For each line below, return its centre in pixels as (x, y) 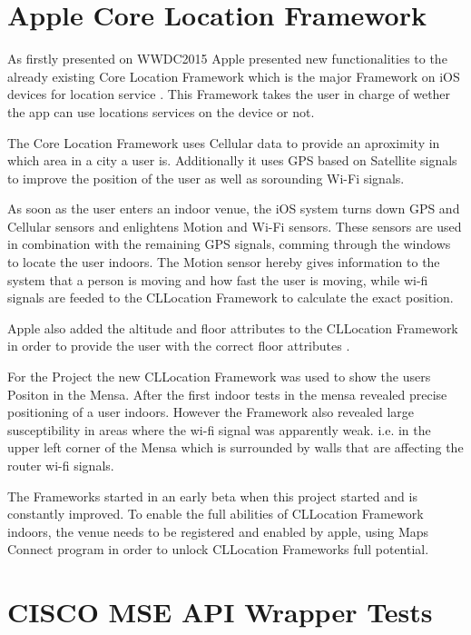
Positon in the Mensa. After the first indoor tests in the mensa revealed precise (227, 394)
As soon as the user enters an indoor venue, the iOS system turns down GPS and (234, 208)
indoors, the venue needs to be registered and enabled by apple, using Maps (218, 531)
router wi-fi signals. (61, 465)
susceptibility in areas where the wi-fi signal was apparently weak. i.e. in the (219, 429)
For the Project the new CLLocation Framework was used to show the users (219, 377)
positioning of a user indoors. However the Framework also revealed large (211, 412)
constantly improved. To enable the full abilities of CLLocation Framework (216, 514)
